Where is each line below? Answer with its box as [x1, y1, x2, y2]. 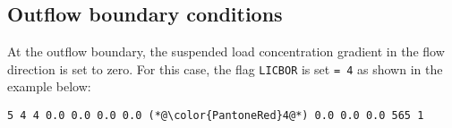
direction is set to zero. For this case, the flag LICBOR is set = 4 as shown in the [7, 59, 443, 78]
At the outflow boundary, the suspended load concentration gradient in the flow [7, 42, 445, 61]
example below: [7, 77, 91, 96]
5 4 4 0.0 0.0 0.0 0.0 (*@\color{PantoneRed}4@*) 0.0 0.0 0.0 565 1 [7, 109, 424, 123]
